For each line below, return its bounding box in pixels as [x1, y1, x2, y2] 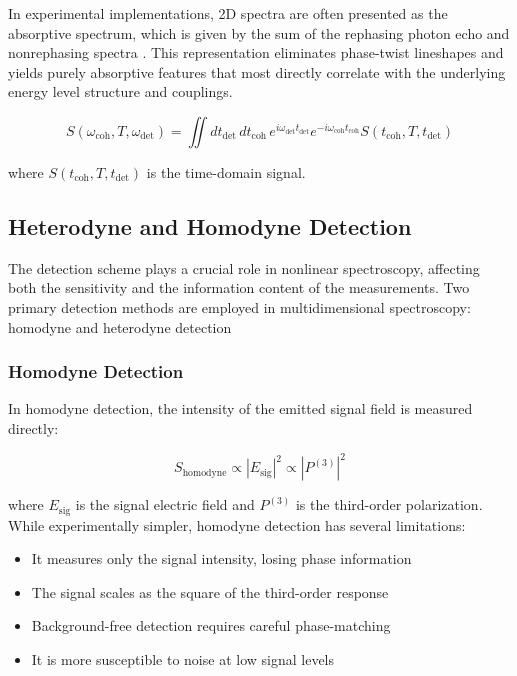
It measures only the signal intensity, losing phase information [31, 548, 412, 569]
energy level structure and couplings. [8, 81, 233, 102]
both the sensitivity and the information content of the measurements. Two [8, 277, 470, 298]
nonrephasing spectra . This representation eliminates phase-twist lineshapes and [8, 42, 504, 63]
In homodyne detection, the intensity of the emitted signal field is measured [8, 398, 473, 419]
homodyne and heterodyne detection [8, 316, 232, 337]
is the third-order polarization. [295, 494, 483, 515]
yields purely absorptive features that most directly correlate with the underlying [8, 61, 506, 82]
